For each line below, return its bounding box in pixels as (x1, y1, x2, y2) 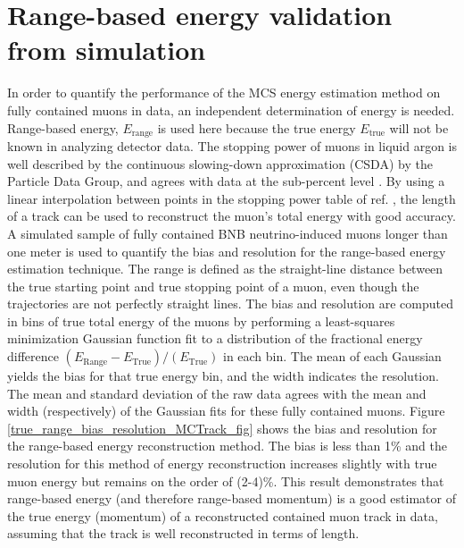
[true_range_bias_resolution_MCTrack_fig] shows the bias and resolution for (7, 418, 437, 437)
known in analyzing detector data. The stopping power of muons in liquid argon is (7, 136, 457, 155)
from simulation (7, 31, 206, 68)
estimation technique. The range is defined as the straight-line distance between (7, 259, 443, 278)
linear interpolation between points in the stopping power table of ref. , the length (7, 189, 456, 207)
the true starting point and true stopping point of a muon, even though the (7, 276, 419, 295)
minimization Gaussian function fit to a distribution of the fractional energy (7, 329, 423, 348)
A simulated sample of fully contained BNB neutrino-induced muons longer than (7, 223, 448, 242)
